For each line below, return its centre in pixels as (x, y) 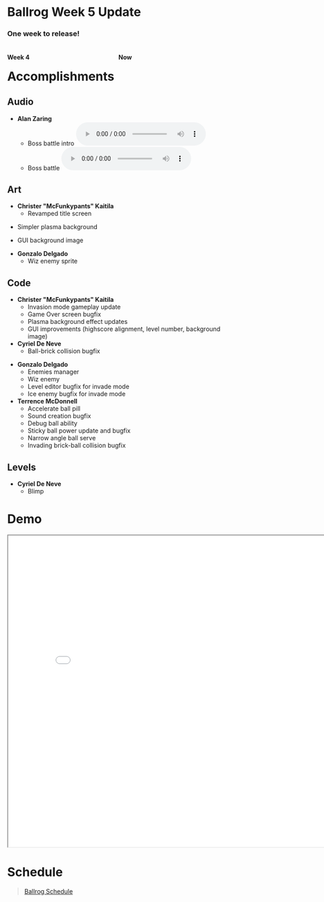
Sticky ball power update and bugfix (79, 431)
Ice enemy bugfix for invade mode (76, 394)
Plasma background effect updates (78, 322)
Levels (22, 467)
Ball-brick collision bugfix (64, 351)
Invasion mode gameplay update (74, 307)
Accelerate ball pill (54, 408)
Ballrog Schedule (48, 891)
